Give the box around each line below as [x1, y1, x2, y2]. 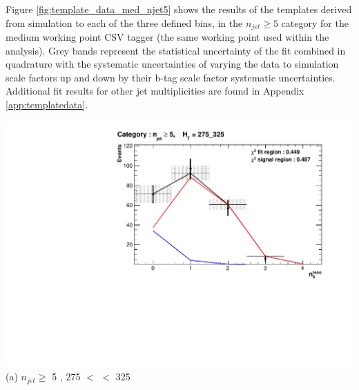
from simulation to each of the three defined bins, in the [6, 15, 243, 30]
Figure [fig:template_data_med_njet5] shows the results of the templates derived [6, 2, 352, 16]
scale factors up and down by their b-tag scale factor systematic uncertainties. [6, 70, 336, 84]
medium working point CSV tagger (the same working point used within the [6, 30, 329, 44]
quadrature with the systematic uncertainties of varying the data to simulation [6, 57, 339, 71]
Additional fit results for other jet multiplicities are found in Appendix [6, 84, 304, 98]
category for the [281, 15, 349, 30]
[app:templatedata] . [6, 97, 88, 112]
